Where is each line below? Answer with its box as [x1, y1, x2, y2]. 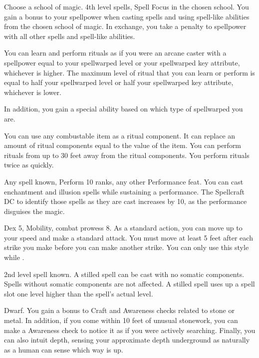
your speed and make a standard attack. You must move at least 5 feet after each [4, 232, 253, 242]
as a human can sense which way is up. [4, 344, 123, 354]
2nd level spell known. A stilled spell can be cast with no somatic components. [4, 268, 245, 279]
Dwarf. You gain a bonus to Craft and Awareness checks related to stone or [4, 305, 235, 315]
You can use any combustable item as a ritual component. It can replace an [4, 130, 236, 140]
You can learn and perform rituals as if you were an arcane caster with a [4, 47, 227, 58]
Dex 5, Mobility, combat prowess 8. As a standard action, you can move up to [4, 222, 243, 233]
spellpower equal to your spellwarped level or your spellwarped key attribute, [4, 57, 240, 67]
